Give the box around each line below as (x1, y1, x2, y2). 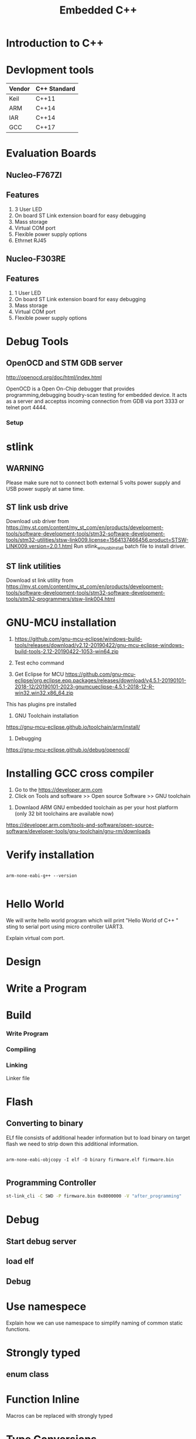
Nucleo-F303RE (6, 254, 66, 264)
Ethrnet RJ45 (14, 237, 47, 244)
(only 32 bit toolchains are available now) (14, 810, 114, 817)
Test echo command (14, 659, 64, 666)
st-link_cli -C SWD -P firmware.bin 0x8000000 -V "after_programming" (6, 1193, 182, 1199)
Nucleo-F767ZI (6, 170, 63, 180)
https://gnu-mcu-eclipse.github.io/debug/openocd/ (6, 746, 130, 753)
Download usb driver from (6, 518, 69, 525)
